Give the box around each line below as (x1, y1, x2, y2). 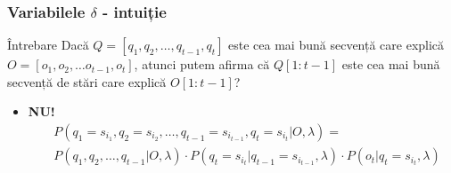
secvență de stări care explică (7, 72, 167, 90)
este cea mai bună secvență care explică (228, 35, 445, 54)
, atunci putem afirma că (134, 55, 270, 74)
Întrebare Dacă (7, 35, 89, 54)
